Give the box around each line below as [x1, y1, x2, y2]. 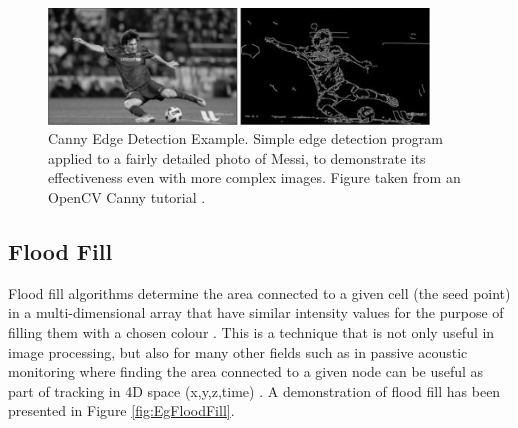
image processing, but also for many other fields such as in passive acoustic [8, 341, 468, 362]
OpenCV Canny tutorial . [48, 186, 206, 207]
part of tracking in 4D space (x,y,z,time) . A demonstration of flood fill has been [8, 380, 501, 401]
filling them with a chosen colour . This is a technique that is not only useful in [8, 321, 495, 342]
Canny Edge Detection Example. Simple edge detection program [48, 128, 443, 149]
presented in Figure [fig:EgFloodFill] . [8, 400, 235, 421]
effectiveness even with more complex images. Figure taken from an [48, 167, 461, 188]
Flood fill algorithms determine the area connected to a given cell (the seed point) [8, 282, 511, 303]
